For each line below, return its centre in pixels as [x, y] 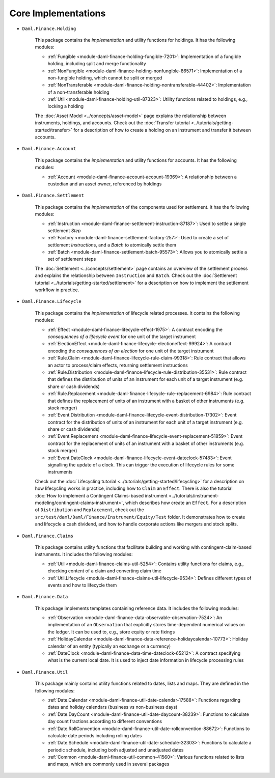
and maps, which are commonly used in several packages [108, 764]
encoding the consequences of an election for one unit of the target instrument [131, 351]
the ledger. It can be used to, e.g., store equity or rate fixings [111, 632]
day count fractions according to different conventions [105, 721]
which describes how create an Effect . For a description [186, 503]
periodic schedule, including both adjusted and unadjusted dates [116, 750]
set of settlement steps [72, 259]
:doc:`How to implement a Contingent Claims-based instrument [101, 495]
